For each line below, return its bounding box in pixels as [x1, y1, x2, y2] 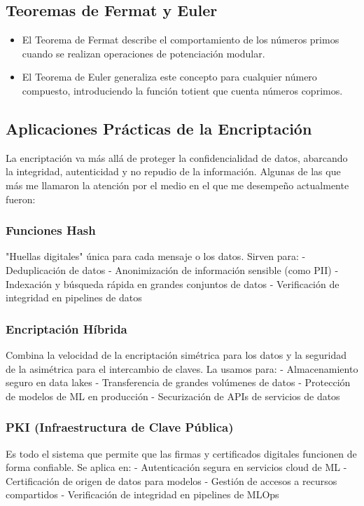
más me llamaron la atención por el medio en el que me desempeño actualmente [6, 177, 349, 192]
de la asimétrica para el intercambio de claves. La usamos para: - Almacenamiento [6, 361, 358, 376]
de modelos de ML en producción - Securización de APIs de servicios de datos [6, 388, 340, 403]
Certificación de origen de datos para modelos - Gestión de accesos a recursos [6, 473, 337, 488]
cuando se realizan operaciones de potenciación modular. [22, 46, 265, 60]
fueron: [6, 191, 36, 206]
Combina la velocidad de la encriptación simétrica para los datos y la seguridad [6, 347, 346, 362]
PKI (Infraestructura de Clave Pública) [6, 418, 234, 436]
